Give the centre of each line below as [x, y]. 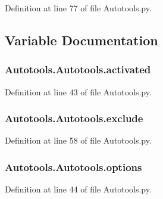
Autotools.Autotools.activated [78, 69]
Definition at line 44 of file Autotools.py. [78, 189]
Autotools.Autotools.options [73, 167]
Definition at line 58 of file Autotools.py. [78, 140]
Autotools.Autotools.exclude [74, 118]
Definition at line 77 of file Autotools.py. [78, 8]
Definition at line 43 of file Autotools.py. [78, 91]
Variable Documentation [81, 40]
